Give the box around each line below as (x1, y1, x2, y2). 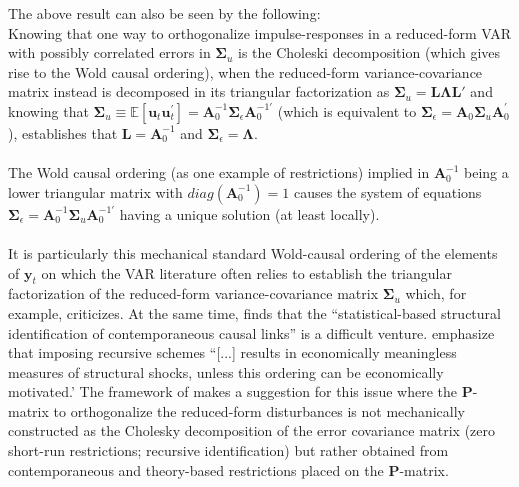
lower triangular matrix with (8, 181, 183, 202)
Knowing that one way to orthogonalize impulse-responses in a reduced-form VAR (8, 22, 512, 43)
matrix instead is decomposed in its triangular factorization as (8, 81, 390, 102)
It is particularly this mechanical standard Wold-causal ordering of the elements (8, 242, 498, 263)
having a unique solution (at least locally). (119, 203, 380, 224)
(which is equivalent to (277, 100, 417, 121)
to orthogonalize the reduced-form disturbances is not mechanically (53, 400, 465, 421)
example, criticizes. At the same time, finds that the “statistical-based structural (8, 302, 501, 323)
